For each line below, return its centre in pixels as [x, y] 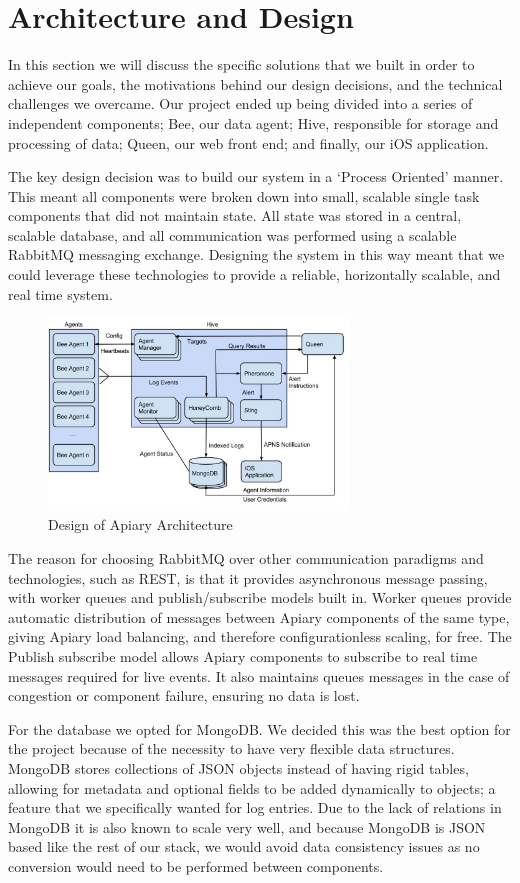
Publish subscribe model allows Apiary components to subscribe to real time [243, 656]
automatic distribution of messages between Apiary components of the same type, [259, 616]
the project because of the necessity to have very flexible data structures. [231, 748]
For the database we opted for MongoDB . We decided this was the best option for [259, 728]
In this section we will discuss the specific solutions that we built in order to [241, 64]
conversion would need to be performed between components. [196, 865]
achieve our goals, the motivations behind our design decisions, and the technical [255, 83]
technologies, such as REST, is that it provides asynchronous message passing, [248, 577]
